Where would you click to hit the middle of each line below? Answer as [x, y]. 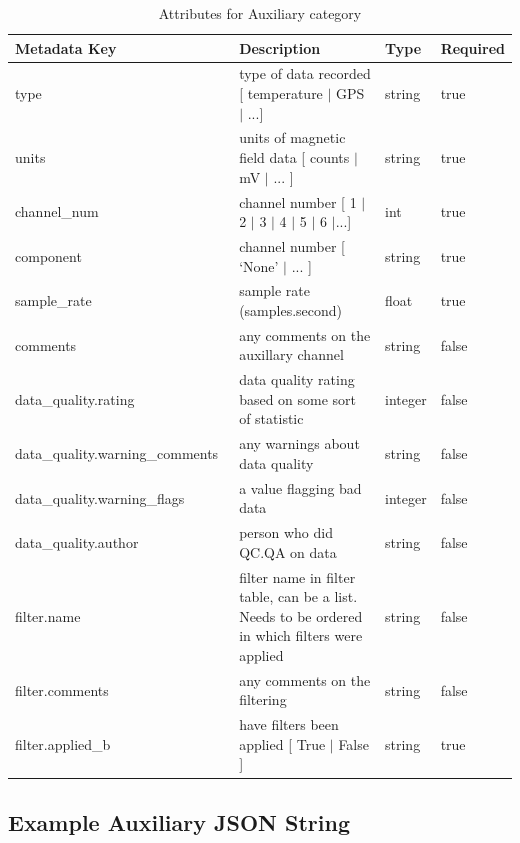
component [48, 255]
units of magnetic [292, 137]
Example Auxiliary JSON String [179, 821]
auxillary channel [291, 354]
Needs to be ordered [301, 615]
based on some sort [298, 398]
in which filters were [301, 635]
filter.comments [62, 689]
